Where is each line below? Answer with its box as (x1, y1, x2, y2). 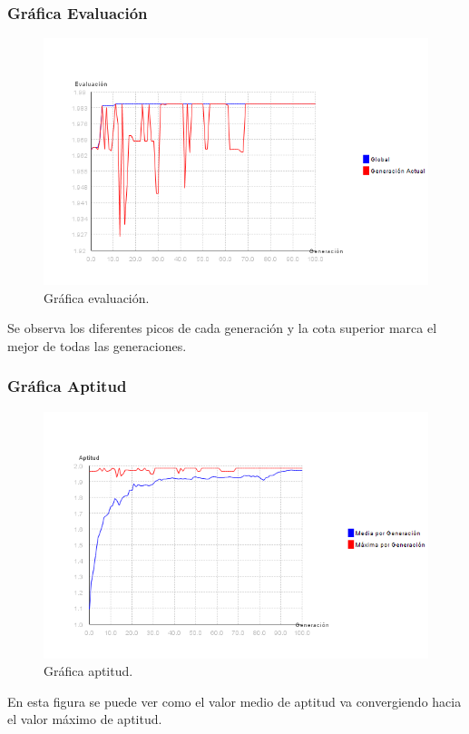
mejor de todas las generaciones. (7, 336, 187, 355)
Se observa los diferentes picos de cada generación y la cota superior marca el (7, 318, 437, 338)
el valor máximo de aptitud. (7, 710, 162, 729)
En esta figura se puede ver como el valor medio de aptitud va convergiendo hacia (7, 691, 462, 710)
